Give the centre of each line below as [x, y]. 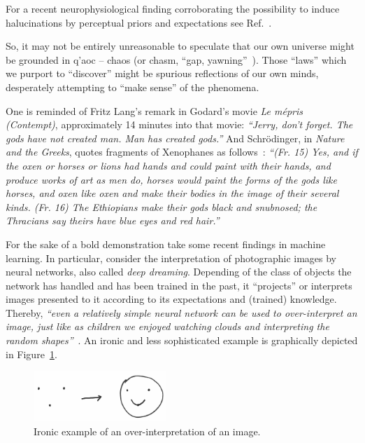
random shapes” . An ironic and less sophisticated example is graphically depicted [182, 340]
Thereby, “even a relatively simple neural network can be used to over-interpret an [181, 312]
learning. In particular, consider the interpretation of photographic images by [171, 258]
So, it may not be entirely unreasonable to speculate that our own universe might [180, 46]
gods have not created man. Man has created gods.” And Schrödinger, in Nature [175, 138]
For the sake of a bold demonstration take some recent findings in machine [166, 244]
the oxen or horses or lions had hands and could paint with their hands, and [168, 165]
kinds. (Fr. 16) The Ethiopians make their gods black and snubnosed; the [162, 206]
